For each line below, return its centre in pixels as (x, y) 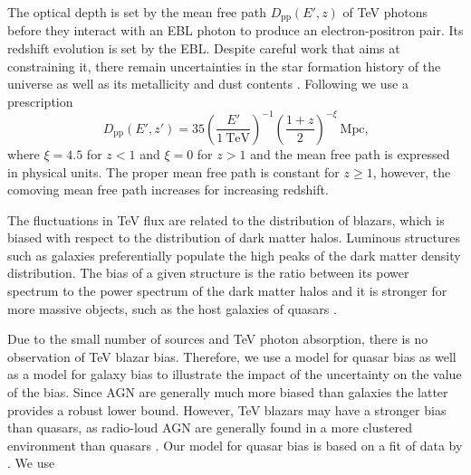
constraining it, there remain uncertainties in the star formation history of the (224, 66)
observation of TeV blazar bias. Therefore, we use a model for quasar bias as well (232, 356)
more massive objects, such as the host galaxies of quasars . (172, 308)
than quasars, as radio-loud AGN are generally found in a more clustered (210, 427)
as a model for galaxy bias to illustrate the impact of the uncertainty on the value (235, 374)
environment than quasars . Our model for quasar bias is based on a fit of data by (235, 445)
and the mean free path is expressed (350, 153)
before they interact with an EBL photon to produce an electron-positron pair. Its (235, 30)
